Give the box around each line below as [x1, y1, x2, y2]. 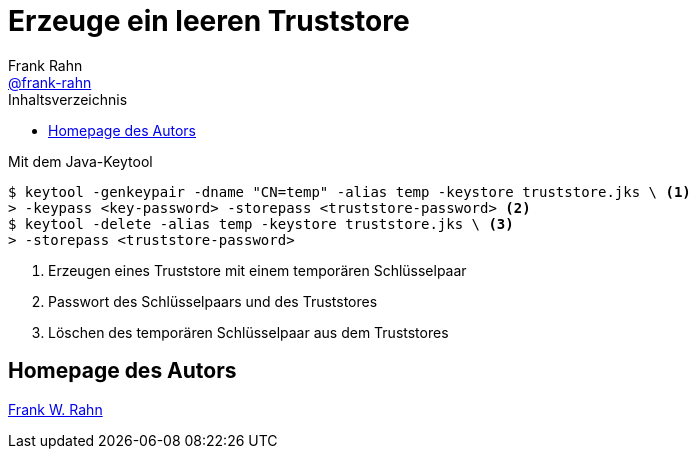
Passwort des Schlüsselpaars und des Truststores [48, 292, 378, 310]
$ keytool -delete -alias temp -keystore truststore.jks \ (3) [8, 215, 514, 232]
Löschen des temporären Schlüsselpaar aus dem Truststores [48, 323, 449, 341]
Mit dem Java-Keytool [8, 152, 153, 170]
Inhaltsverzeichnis [8, 90, 128, 108]
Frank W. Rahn [8, 400, 103, 418]
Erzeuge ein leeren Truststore [8, 4, 410, 38]
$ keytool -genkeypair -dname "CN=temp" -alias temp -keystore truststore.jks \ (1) [8, 183, 691, 200]
